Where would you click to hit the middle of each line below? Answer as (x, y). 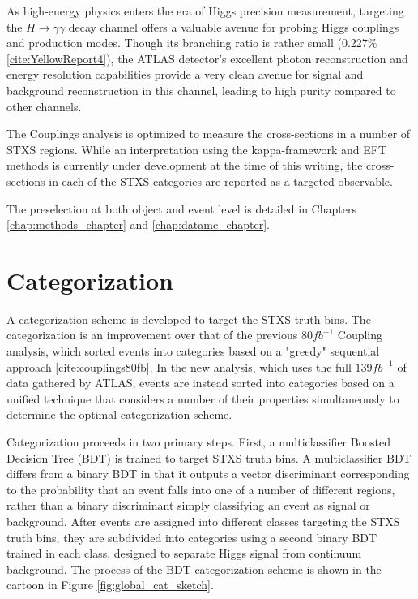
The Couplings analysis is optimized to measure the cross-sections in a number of (209, 134)
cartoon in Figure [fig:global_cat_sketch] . (110, 585)
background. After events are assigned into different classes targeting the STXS (203, 521)
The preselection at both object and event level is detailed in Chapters (181, 208)
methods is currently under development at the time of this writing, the (185, 165)
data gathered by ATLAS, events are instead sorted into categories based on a (200, 383)
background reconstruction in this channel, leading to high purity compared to (201, 90)
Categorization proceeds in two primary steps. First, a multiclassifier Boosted (199, 442)
